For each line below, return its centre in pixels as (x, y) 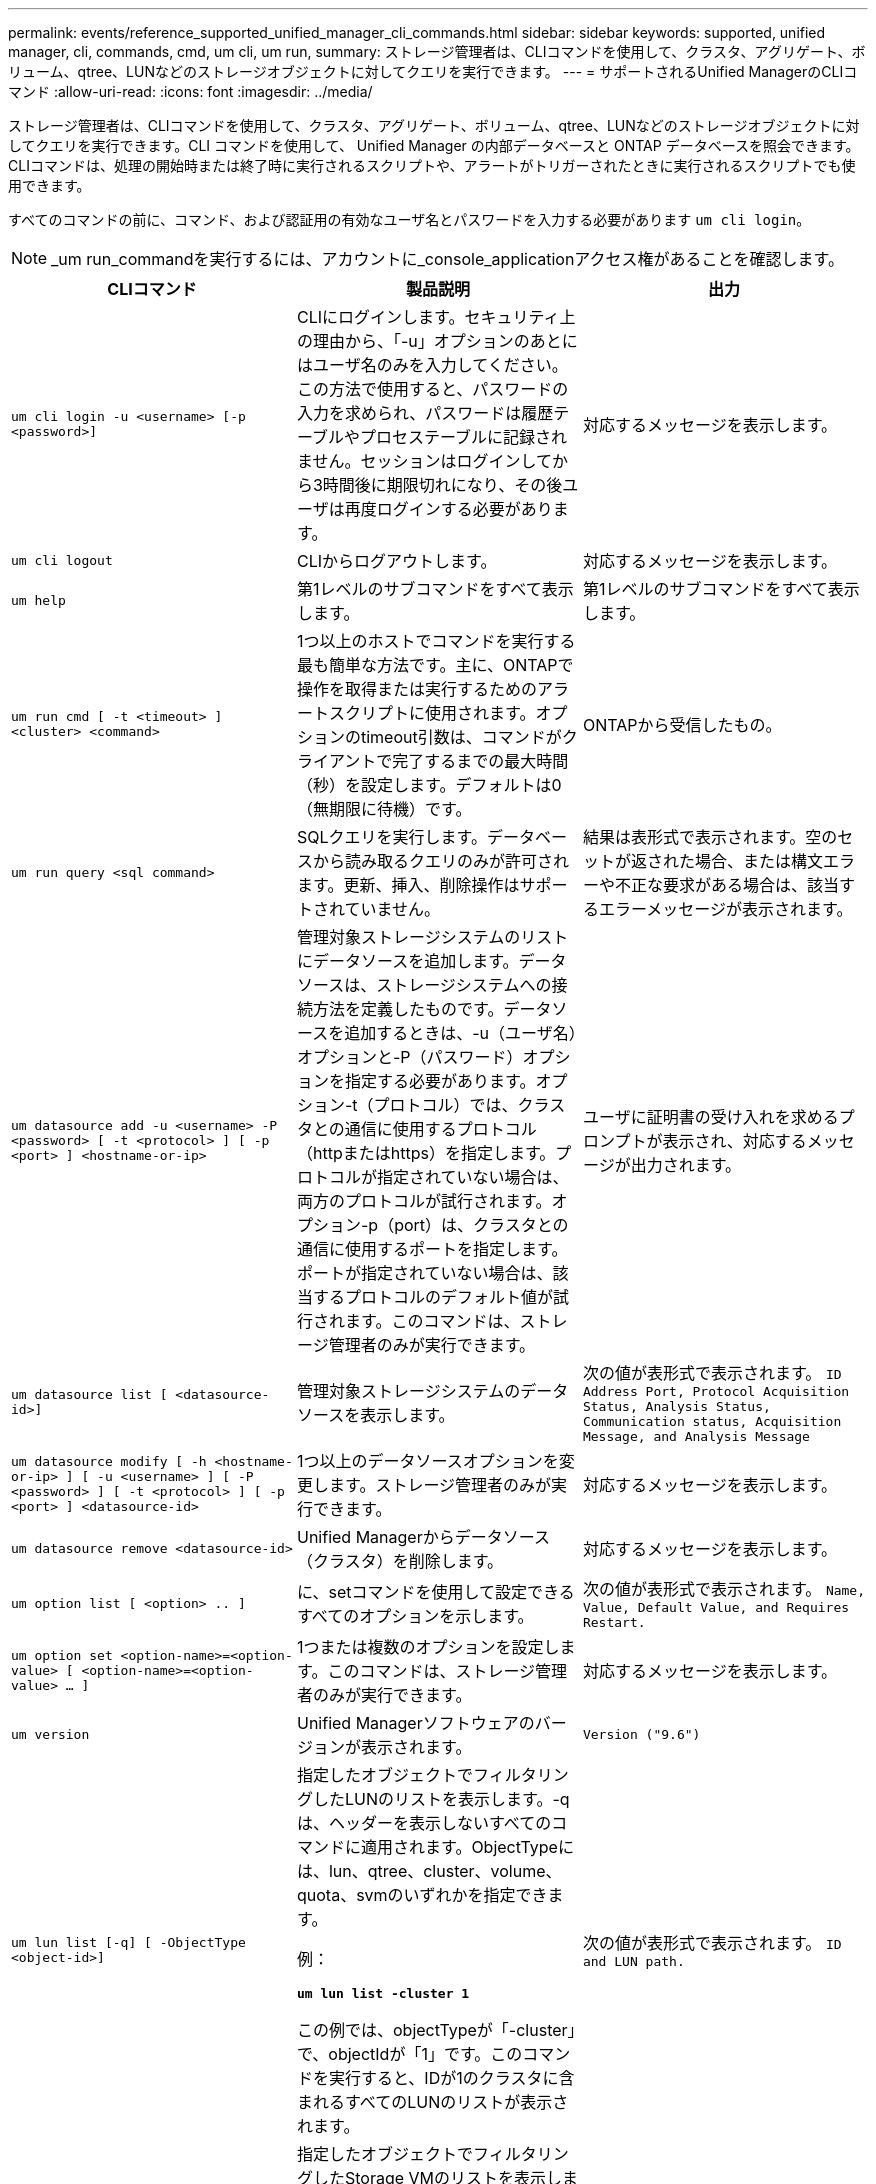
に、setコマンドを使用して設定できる (435, 1592)
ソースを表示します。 (375, 1415)
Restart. (614, 1622)
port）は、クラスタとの (481, 1225)
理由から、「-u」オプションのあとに (445, 341)
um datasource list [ (89, 1394)
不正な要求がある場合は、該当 (726, 885)
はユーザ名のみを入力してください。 (432, 365)
